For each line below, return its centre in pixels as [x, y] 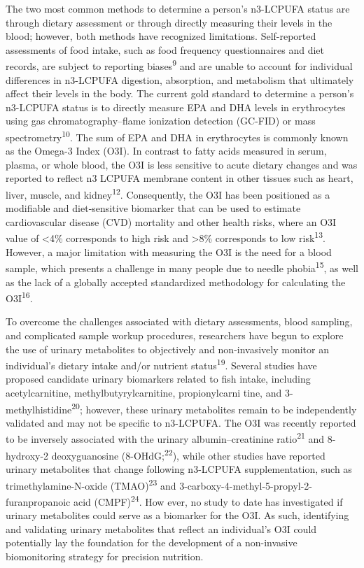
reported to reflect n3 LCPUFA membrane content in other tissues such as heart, [180, 178]
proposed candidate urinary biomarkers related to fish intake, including [158, 379]
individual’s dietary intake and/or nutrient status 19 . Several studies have [161, 364]
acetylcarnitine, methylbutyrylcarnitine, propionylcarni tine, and [144, 393]
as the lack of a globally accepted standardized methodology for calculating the [176, 282]
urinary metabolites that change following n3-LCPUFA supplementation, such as [179, 468]
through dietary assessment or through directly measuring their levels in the [169, 22]
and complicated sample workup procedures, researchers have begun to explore [175, 335]
